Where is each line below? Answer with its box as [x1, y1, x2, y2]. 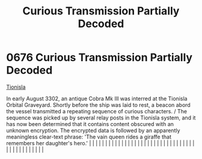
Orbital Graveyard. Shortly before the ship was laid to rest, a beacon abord [6, 101, 191, 109]
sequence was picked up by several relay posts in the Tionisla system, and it [6, 114, 196, 121]
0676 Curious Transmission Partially [6, 51, 193, 64]
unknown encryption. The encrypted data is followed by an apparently [6, 127, 180, 134]
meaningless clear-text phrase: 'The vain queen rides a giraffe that [6, 133, 171, 140]
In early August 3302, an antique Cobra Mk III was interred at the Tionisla [6, 95, 188, 102]
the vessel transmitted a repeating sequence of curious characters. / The [6, 107, 188, 115]
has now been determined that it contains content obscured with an [6, 120, 174, 127]
